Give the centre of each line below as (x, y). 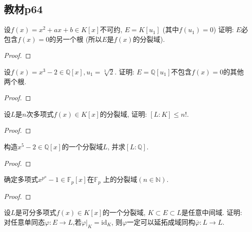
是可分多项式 (36, 212)
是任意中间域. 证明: (212, 212)
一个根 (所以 (83, 39)
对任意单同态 (24, 222)
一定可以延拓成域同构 (161, 222)
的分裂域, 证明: (123, 114)
